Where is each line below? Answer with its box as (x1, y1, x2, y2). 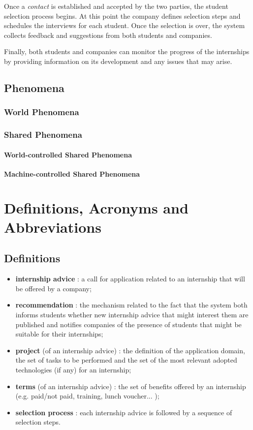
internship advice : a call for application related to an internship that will (15, 274, 245, 284)
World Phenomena (4, 106, 79, 118)
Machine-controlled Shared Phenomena (4, 168, 140, 179)
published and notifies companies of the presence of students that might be (15, 319, 242, 329)
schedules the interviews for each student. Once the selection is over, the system (4, 20, 245, 31)
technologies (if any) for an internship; (15, 364, 131, 374)
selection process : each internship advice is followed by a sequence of (15, 407, 232, 417)
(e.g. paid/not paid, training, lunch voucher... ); (15, 391, 159, 401)
